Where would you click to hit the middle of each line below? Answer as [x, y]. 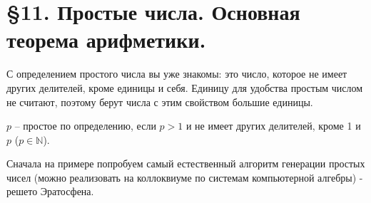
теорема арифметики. [106, 40]
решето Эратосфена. [50, 191]
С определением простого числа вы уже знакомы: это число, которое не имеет [177, 74]
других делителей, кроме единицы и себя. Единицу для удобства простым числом [185, 87]
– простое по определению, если [85, 126]
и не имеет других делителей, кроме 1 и [273, 126]
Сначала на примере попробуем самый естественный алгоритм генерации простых [186, 163]
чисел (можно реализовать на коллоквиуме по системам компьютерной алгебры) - [185, 177]
